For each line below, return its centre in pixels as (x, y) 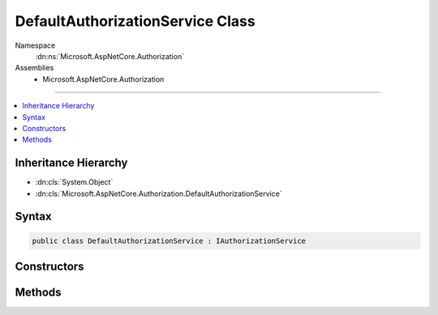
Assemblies (34, 68)
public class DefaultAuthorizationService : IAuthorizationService (169, 241)
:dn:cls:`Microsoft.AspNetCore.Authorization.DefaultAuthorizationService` (159, 194)
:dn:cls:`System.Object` (74, 182)
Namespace (35, 45)
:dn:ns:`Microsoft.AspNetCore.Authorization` (110, 56)
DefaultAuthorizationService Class (135, 21)
